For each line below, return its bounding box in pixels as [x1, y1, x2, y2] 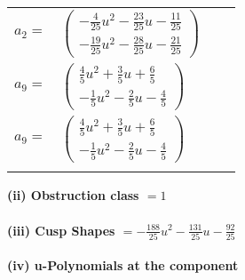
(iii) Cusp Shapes [7, 220, 115, 239]
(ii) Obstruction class [7, 186, 139, 204]
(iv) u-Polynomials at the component [7, 256, 239, 275]
